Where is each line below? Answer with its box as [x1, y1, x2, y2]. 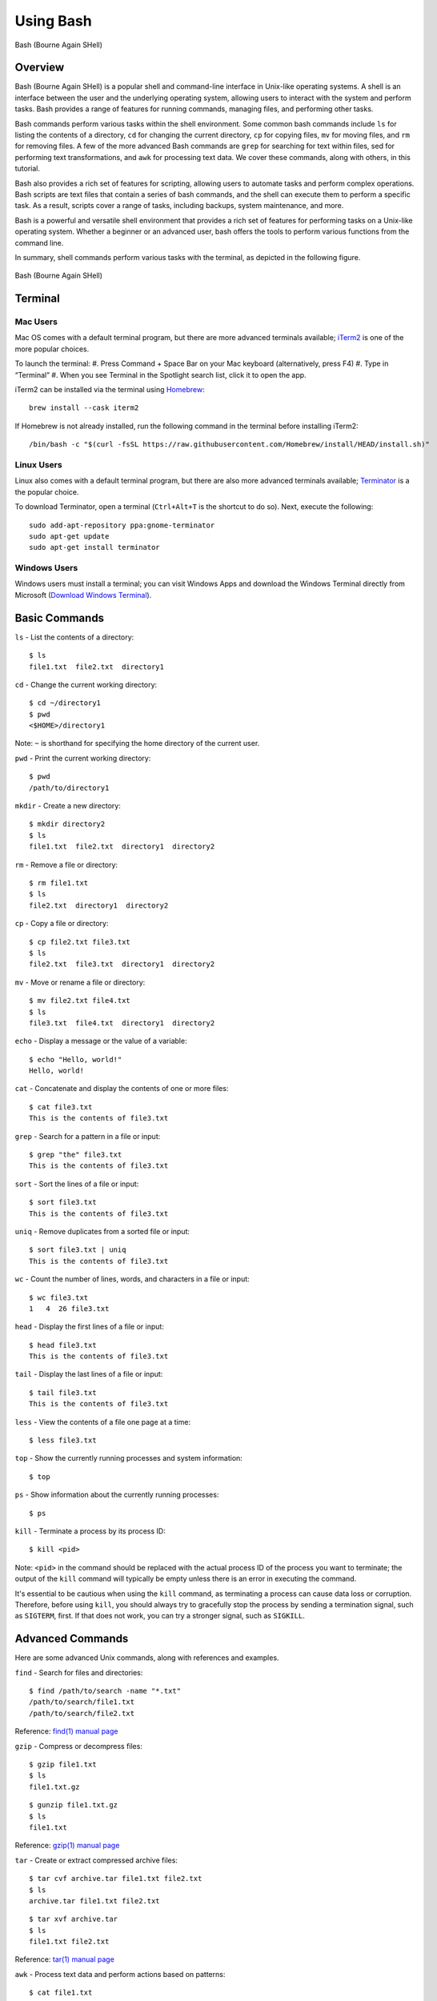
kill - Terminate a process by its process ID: [14, 1526, 166, 1536]
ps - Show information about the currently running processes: [14, 1490, 219, 1500]
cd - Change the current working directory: [14, 680, 158, 689]
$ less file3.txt [29, 1436, 97, 1445]
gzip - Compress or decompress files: [14, 1741, 143, 1750]
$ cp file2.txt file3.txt [29, 937, 131, 946]
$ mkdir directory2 [29, 820, 106, 828]
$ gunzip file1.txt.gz [29, 1801, 118, 1810]
